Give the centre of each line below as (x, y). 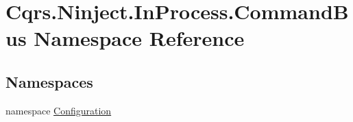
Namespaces (49, 81)
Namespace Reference (139, 38)
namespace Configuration (59, 110)
